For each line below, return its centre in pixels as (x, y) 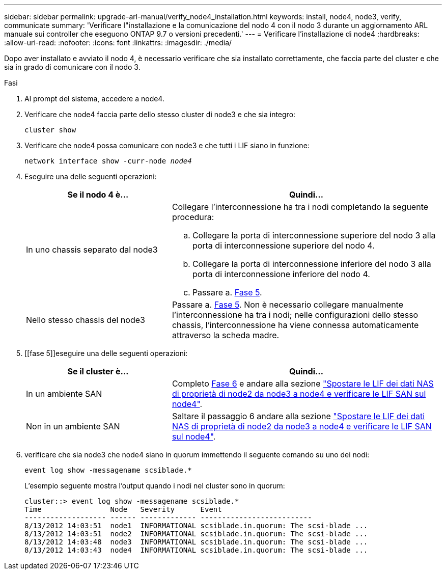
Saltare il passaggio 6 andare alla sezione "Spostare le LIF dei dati (298, 416)
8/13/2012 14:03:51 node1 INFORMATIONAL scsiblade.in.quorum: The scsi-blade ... (196, 526)
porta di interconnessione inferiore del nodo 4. (281, 274)
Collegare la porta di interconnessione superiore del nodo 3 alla (314, 235)
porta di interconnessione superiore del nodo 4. (283, 245)
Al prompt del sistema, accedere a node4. (94, 99)
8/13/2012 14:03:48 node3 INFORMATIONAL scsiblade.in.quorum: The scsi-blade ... (196, 542)
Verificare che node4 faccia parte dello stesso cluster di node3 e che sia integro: (160, 114)
